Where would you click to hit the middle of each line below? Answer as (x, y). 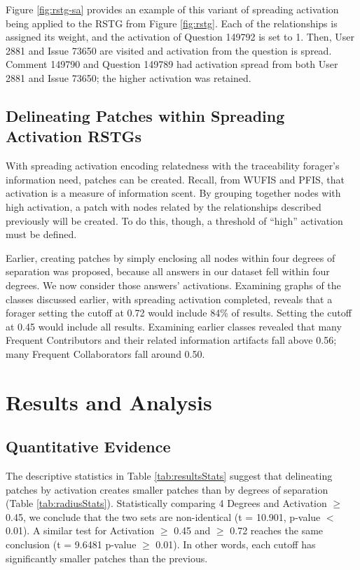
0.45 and (192, 530)
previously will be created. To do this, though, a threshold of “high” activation (174, 220)
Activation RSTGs (74, 136)
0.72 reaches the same (277, 530)
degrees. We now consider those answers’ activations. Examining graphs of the (173, 285)
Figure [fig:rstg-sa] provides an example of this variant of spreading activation (172, 9)
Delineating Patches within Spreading (145, 115)
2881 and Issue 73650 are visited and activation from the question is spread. (169, 50)
